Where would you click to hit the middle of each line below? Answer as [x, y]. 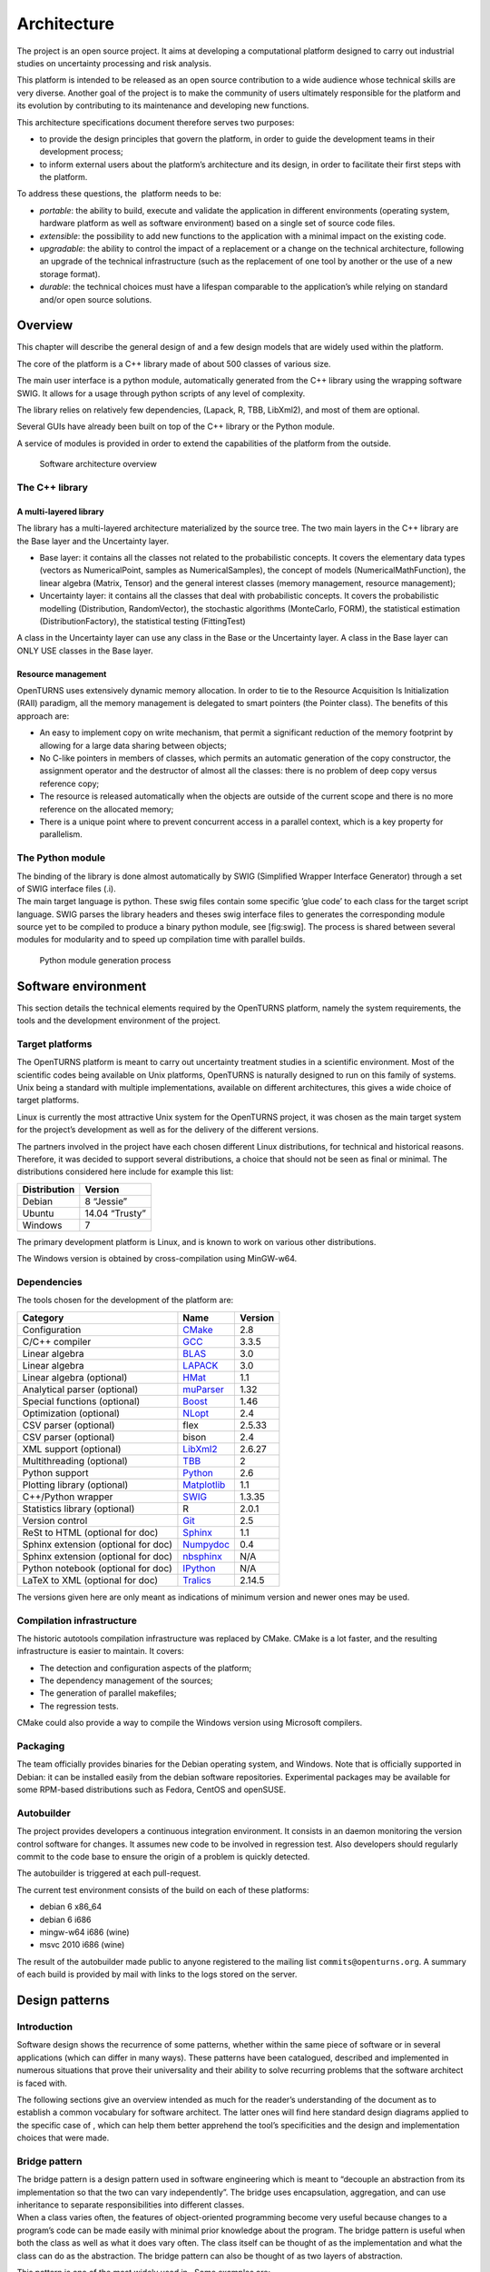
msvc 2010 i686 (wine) [82, 1945]
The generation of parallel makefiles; [108, 1693]
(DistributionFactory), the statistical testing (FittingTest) [142, 621]
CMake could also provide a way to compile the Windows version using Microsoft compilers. [190, 1723]
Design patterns [64, 2000]
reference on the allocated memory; [107, 809]
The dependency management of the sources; [126, 1680]
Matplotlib [204, 1484]
